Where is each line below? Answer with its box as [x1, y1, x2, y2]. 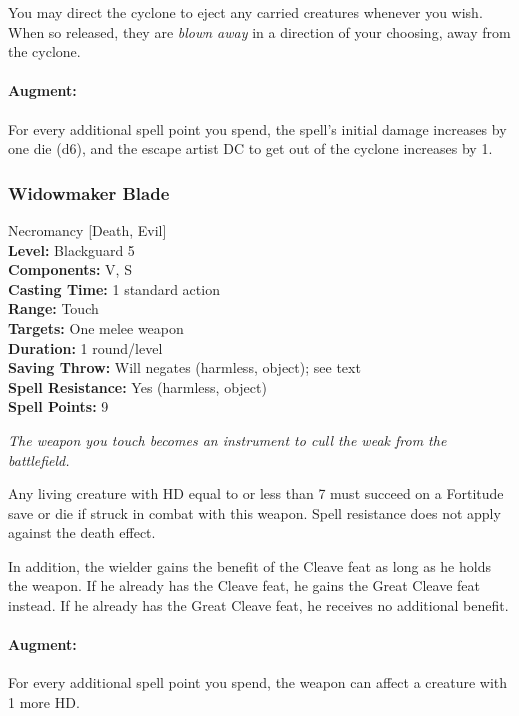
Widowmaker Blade [8, 180, 170, 205]
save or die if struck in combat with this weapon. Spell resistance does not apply [8, 502, 501, 523]
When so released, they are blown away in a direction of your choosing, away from [8, 21, 511, 42]
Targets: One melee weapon [8, 317, 184, 338]
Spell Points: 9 [8, 396, 109, 417]
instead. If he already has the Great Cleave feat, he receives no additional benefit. [8, 595, 509, 616]
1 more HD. [8, 692, 80, 713]
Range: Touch [8, 298, 99, 319]
